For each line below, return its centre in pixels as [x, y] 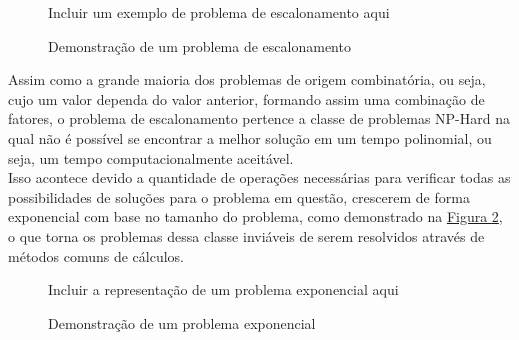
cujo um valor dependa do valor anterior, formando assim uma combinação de [246, 98]
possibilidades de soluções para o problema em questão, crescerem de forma [239, 196]
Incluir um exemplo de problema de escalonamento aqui [219, 12]
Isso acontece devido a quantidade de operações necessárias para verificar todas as [259, 177]
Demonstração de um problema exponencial [182, 322]
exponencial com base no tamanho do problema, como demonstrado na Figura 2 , [255, 216]
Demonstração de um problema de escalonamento [199, 45]
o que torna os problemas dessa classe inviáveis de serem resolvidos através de [246, 235]
